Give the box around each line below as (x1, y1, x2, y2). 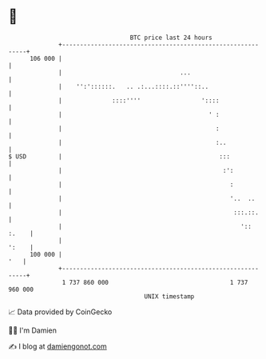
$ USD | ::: (8, 152, 230, 161)
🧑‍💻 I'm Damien (8, 325, 58, 335)
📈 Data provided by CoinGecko (8, 307, 113, 317)
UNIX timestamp (144, 292, 195, 301)
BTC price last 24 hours (129, 34, 213, 42)
